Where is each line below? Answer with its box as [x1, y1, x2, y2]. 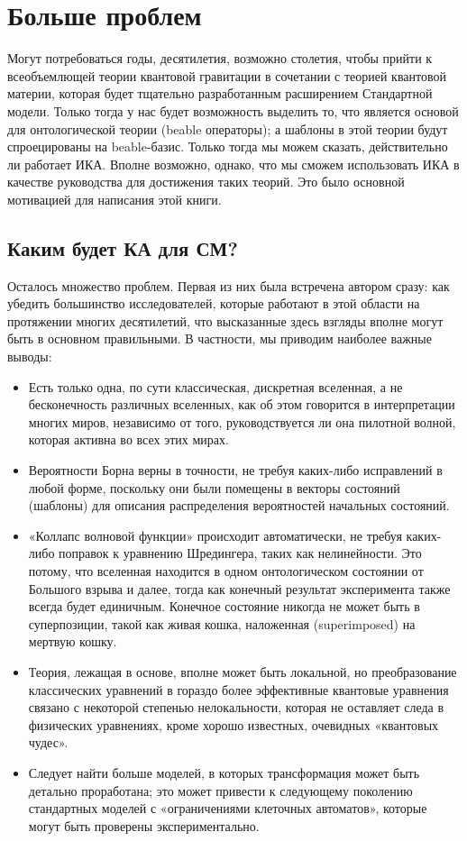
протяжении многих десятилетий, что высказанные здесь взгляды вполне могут [7, 311, 444, 330]
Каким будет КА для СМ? [7, 233, 238, 261]
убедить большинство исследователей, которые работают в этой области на [7, 294, 420, 313]
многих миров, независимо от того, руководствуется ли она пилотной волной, [28, 412, 456, 431]
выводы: [7, 347, 52, 366]
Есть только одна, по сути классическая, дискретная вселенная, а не [28, 377, 403, 396]
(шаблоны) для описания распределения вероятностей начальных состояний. [28, 496, 450, 515]
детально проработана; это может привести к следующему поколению [28, 781, 413, 800]
